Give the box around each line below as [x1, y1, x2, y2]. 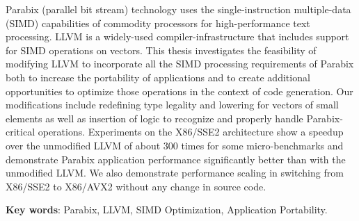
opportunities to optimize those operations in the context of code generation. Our [6, 83, 353, 98]
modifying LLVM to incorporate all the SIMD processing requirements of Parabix [6, 56, 354, 71]
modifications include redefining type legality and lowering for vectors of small [6, 97, 339, 112]
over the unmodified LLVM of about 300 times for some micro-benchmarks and [6, 138, 344, 152]
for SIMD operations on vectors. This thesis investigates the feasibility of [6, 42, 317, 57]
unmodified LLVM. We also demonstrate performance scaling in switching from [6, 165, 344, 180]
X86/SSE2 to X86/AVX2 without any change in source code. [6, 179, 266, 193]
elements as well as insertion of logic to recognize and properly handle [6, 110, 303, 125]
